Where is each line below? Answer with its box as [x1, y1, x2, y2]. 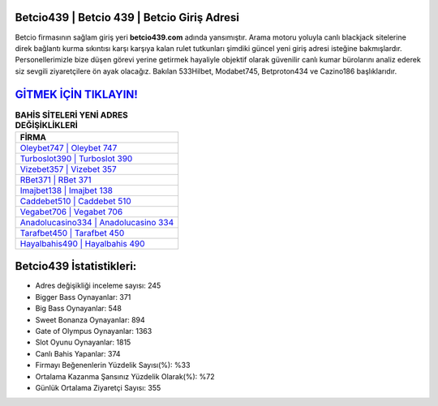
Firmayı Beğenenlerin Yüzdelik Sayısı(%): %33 [35, 361, 191, 370]
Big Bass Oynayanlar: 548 [35, 304, 122, 314]
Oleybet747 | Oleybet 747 [19, 142, 118, 153]
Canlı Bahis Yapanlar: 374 [35, 348, 121, 358]
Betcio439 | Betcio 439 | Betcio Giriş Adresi [15, 11, 239, 24]
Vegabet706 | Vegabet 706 [19, 206, 123, 217]
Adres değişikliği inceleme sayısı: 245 [35, 280, 161, 291]
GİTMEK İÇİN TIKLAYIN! [15, 88, 138, 101]
